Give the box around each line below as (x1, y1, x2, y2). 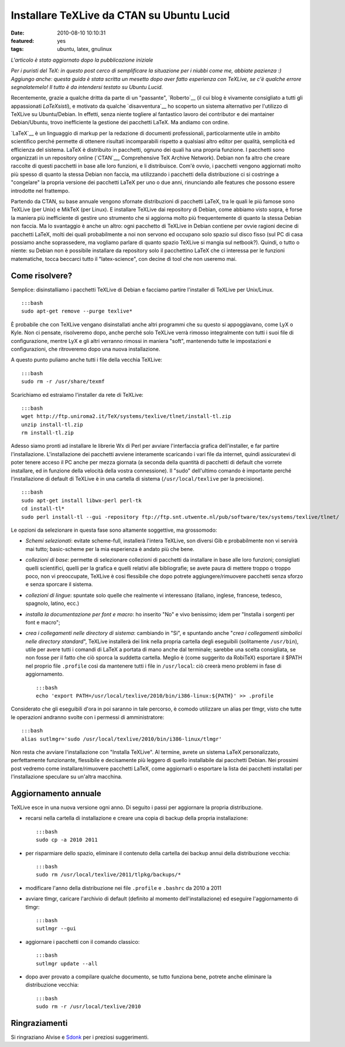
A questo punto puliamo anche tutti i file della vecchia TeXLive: (11, 356, 162, 363)
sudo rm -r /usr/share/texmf (21, 378, 105, 385)
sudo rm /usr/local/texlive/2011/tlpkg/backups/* (36, 871, 182, 878)
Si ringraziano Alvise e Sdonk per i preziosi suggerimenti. (11, 1034, 149, 1041)
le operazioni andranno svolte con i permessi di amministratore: (11, 713, 165, 720)
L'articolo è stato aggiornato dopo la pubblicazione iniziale (11, 56, 153, 63)
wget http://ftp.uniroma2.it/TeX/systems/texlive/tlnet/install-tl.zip (21, 413, 231, 420)
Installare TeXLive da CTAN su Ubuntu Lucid (11, 9, 230, 22)
